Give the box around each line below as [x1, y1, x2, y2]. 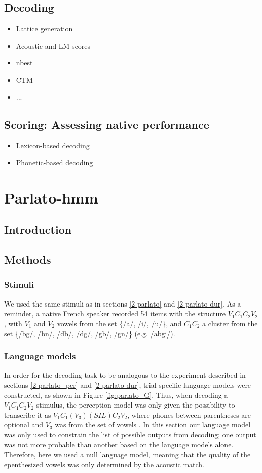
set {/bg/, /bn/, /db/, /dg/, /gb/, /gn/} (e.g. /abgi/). [4, 328, 175, 339]
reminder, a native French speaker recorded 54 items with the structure [4, 308, 226, 319]
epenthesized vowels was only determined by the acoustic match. [4, 459, 205, 469]
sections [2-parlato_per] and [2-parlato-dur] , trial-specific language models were [4, 379, 251, 390]
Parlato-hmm [4, 187, 98, 208]
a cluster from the [202, 318, 258, 328]
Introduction [4, 222, 72, 238]
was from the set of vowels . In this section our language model [55, 419, 251, 430]
